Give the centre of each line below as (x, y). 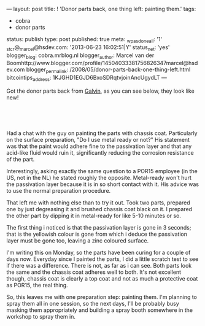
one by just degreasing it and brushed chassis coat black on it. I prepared (99, 209)
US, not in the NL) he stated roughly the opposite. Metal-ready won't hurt (99, 177)
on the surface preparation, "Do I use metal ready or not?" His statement (98, 139)
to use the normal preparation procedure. (59, 190)
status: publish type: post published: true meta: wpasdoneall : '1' (84, 40)
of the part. (21, 159)
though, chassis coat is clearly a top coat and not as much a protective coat (102, 278)
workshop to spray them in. (41, 316)
